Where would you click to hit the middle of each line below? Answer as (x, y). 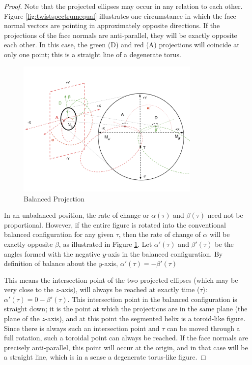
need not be (225, 215)
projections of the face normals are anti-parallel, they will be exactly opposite (121, 35)
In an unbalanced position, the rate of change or (77, 215)
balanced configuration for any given (59, 234)
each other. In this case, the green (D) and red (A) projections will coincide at (122, 45)
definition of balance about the (50, 263)
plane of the (22, 318)
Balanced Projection (54, 198)
